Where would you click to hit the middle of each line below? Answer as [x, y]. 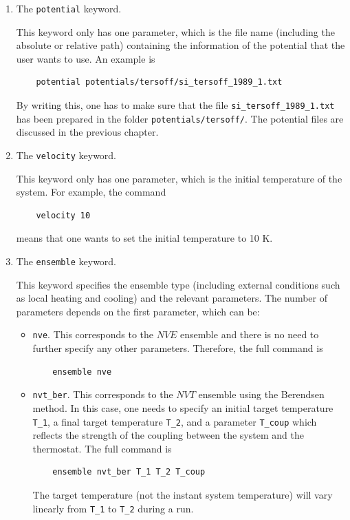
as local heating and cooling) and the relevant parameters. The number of [172, 298]
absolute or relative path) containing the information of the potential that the [181, 45]
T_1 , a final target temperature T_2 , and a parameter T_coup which [175, 421]
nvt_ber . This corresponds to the [103, 394]
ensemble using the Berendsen [261, 394]
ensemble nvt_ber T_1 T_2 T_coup [129, 472]
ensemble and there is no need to [250, 334]
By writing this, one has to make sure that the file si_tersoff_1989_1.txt [175, 105]
